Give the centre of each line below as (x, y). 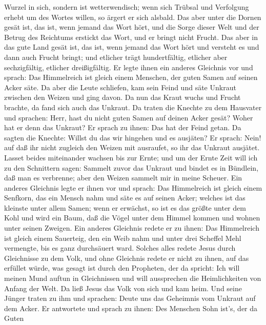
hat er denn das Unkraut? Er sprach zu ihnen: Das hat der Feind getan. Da (123, 127)
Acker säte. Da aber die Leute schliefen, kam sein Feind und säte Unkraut (120, 87)
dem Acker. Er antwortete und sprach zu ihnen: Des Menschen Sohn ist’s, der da (131, 308)
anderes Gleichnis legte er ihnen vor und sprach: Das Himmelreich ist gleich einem (133, 187)
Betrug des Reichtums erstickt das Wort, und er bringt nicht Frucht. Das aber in (131, 37)
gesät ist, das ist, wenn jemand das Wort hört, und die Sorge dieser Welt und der (132, 27)
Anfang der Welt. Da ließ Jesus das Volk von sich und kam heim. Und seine (123, 288)
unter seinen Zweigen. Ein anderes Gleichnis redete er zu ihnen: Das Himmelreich (132, 228)
